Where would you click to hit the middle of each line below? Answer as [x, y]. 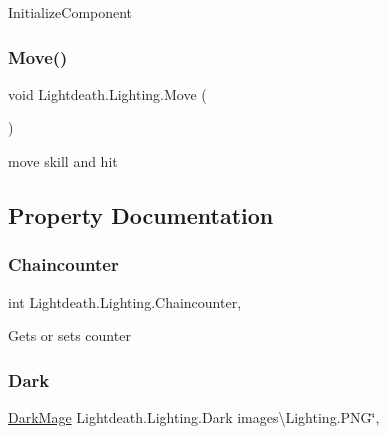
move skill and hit [63, 161]
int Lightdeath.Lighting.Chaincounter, [125, 301]
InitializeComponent [70, 12]
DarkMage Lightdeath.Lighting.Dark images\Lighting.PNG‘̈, [194, 417]
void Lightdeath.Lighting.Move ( [107, 93]
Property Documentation [141, 214]
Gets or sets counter [69, 335]
